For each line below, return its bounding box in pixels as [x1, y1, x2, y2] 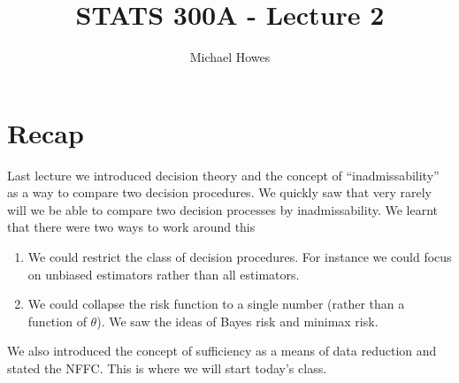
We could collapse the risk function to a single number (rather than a [27, 295, 405, 313]
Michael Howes [189, 48, 271, 66]
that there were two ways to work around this [7, 218, 256, 236]
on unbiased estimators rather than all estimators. [27, 264, 300, 283]
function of [27, 311, 87, 330]
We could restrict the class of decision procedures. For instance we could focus [27, 248, 452, 266]
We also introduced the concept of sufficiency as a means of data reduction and [7, 341, 437, 360]
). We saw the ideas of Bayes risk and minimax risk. [96, 311, 379, 330]
